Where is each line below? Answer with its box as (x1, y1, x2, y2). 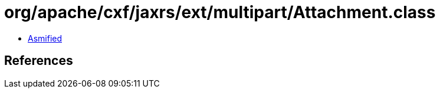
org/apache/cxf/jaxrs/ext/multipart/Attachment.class (4, 2, 436, 22)
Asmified (28, 33, 63, 43)
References (4, 53, 73, 68)
